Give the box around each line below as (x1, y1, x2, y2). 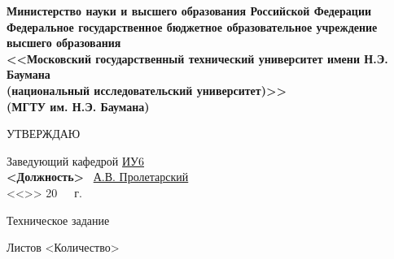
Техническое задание (7, 211, 110, 228)
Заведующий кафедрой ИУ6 (7, 152, 145, 169)
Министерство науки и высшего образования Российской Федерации (7, 2, 372, 19)
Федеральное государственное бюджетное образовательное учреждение (7, 18, 378, 35)
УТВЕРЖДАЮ (7, 125, 81, 142)
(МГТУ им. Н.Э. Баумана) (7, 97, 150, 114)
